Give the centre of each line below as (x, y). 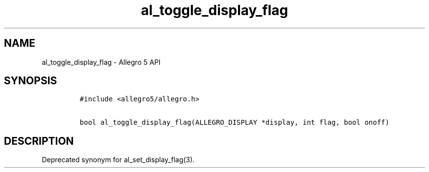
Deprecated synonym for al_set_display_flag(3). (118, 160)
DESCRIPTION (39, 141)
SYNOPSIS (31, 81)
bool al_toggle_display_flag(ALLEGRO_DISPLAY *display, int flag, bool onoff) (234, 123)
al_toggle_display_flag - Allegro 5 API (101, 62)
